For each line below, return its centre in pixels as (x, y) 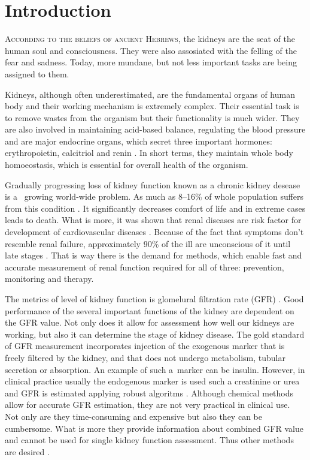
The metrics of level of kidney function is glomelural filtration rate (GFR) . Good (154, 299)
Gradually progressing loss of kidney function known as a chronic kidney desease (153, 184)
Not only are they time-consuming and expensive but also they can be (133, 416)
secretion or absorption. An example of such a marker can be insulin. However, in (155, 369)
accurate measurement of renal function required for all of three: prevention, (145, 267)
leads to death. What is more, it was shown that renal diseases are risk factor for (153, 220)
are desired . (27, 451)
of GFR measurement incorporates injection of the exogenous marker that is (145, 346)
